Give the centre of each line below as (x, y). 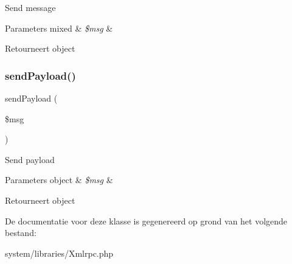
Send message (30, 7)
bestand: (21, 233)
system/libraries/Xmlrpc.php (59, 253)
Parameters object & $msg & (59, 180)
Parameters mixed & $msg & (59, 28)
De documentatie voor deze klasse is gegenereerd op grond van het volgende (146, 221)
